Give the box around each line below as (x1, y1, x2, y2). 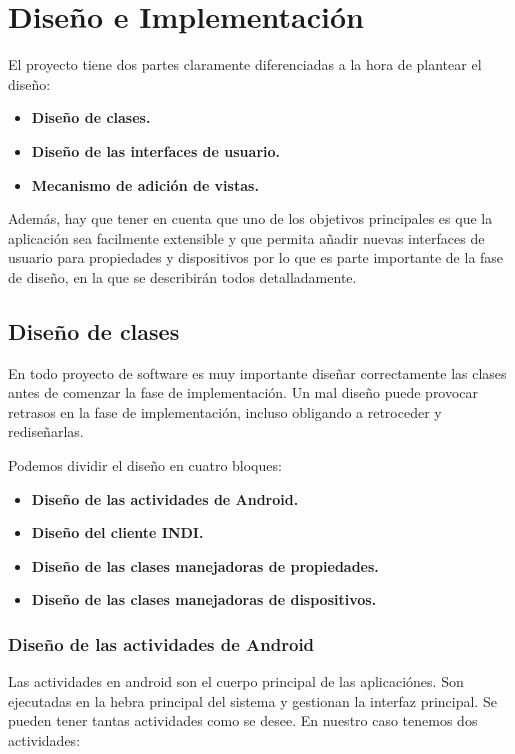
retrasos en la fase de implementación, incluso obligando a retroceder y (8, 401, 442, 422)
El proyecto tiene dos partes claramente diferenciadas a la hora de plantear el (8, 54, 482, 75)
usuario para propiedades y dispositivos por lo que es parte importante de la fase (8, 247, 504, 268)
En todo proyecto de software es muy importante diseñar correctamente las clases (8, 362, 507, 383)
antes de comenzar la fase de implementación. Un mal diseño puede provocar (8, 382, 479, 403)
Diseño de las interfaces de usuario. (31, 140, 281, 161)
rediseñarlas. (8, 421, 84, 442)
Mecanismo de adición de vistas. (31, 174, 259, 195)
